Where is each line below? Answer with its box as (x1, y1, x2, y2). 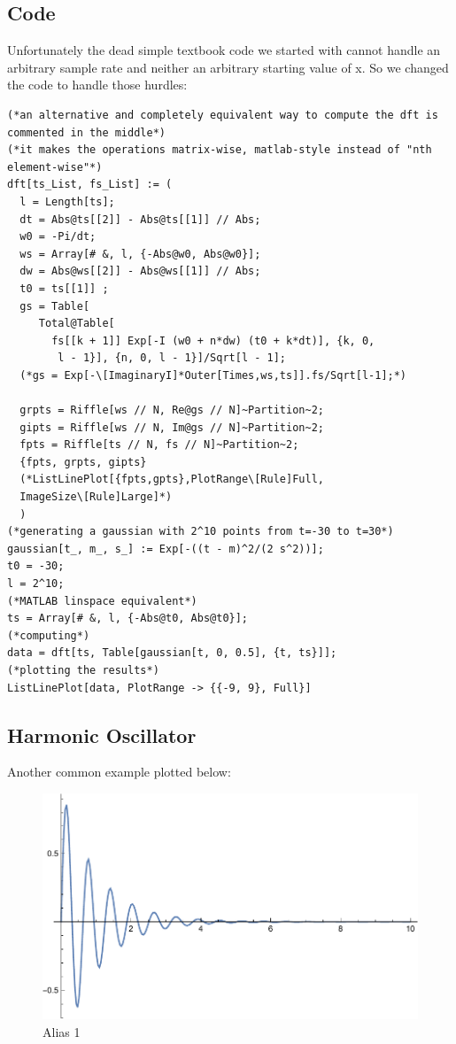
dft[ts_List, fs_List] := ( (7, 178, 173, 191)
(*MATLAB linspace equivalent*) (7, 594, 197, 607)
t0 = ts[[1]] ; (19, 282, 109, 295)
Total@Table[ (38, 317, 115, 330)
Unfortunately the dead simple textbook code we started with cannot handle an (7, 41, 441, 59)
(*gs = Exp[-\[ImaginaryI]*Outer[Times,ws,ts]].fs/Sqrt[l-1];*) (19, 368, 407, 382)
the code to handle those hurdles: (7, 75, 188, 94)
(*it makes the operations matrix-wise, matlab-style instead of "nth (7, 143, 432, 157)
